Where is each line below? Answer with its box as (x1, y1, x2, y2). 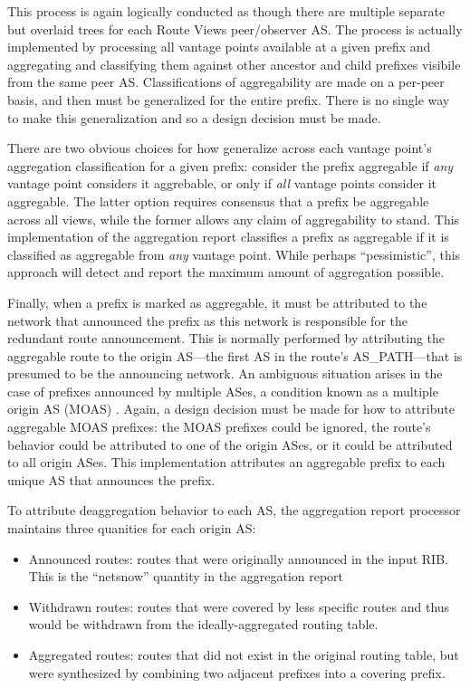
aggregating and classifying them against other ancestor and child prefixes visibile (7, 54, 461, 73)
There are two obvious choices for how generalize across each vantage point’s (7, 139, 432, 158)
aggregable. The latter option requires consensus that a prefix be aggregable (7, 191, 429, 210)
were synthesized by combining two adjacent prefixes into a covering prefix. (28, 663, 446, 682)
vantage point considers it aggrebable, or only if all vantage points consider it (7, 174, 436, 193)
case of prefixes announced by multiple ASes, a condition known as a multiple (7, 381, 438, 400)
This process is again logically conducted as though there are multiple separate (7, 2, 446, 20)
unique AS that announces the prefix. (7, 470, 216, 489)
